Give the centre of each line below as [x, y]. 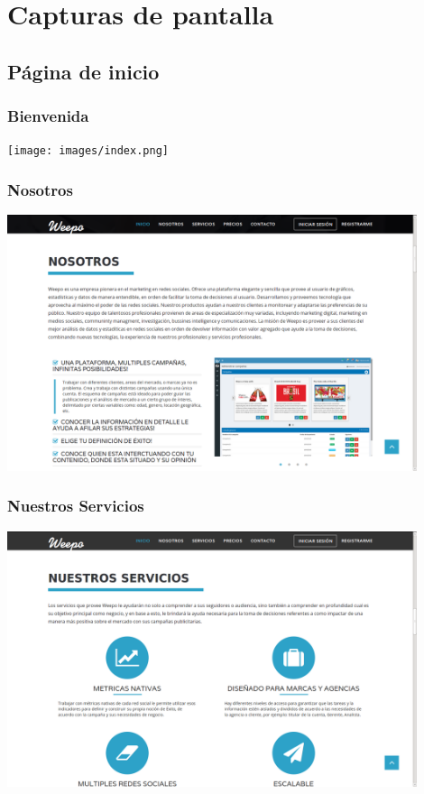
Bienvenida [48, 116]
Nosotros [40, 189]
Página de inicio [83, 71]
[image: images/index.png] [88, 151]
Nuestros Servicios [76, 506]
